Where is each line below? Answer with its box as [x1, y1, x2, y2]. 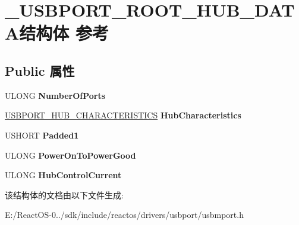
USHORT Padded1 [5, 128, 79, 141]
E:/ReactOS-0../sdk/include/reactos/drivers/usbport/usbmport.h [5, 208, 244, 221]
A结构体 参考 [5, 21, 109, 45]
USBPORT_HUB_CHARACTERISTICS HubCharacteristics [5, 109, 241, 121]
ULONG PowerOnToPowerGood [5, 149, 136, 161]
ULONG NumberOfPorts [5, 89, 106, 101]
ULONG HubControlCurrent [5, 169, 122, 181]
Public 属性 [5, 61, 75, 79]
